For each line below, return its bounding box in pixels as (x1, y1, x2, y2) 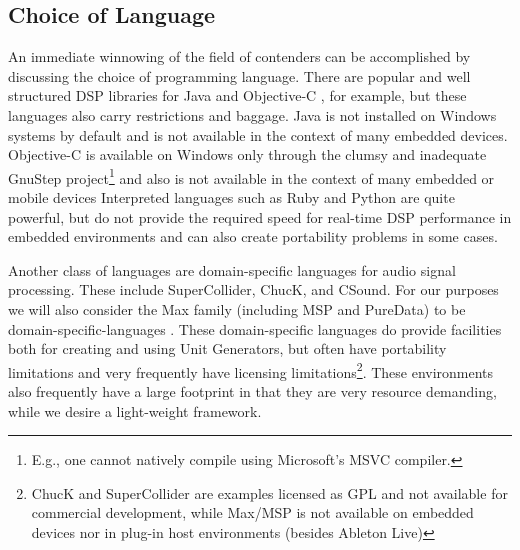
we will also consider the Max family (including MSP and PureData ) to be (8, 298, 466, 319)
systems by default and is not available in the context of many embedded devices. (8, 124, 508, 145)
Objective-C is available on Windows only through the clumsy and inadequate (8, 144, 487, 165)
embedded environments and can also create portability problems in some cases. (8, 226, 498, 247)
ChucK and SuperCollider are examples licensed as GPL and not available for (31, 482, 508, 503)
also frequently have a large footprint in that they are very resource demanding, (8, 381, 497, 402)
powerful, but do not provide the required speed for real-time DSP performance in (8, 206, 512, 227)
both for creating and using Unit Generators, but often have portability (8, 338, 447, 359)
